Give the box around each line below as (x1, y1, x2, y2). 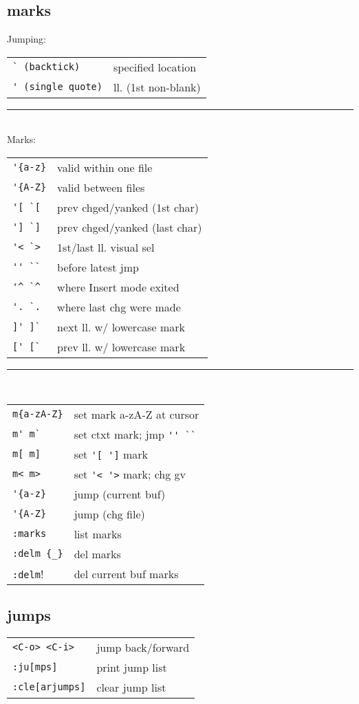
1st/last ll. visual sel (57, 239, 155, 255)
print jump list (96, 659, 167, 675)
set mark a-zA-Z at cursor (74, 406, 199, 422)
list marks (74, 525, 122, 542)
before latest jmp (57, 258, 139, 275)
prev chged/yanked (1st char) (57, 199, 199, 215)
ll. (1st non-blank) (113, 78, 201, 95)
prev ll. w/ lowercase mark (57, 338, 186, 355)
